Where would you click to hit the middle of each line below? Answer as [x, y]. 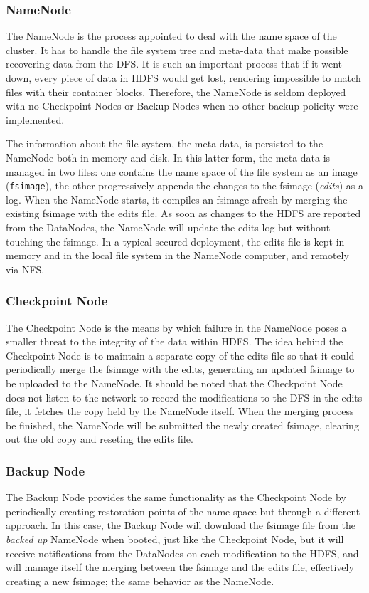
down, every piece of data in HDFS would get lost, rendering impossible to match [183, 78]
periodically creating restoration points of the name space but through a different [183, 511]
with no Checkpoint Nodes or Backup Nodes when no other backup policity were [182, 106]
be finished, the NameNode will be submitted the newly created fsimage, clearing [182, 425]
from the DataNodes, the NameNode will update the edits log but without [168, 227]
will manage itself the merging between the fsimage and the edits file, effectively [180, 567]
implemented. [35, 119]
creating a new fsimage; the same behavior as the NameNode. [140, 581]
